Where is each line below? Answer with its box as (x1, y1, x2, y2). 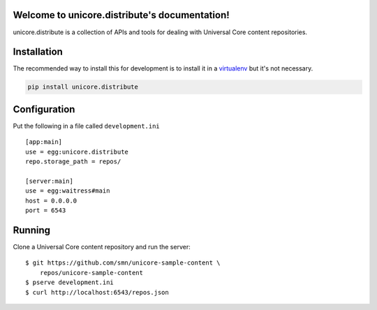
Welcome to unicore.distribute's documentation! (13, 9, 230, 21)
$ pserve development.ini (25, 279, 114, 286)
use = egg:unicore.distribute (25, 147, 129, 156)
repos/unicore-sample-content (39, 269, 143, 276)
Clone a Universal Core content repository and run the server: (13, 242, 191, 251)
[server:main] (25, 177, 73, 185)
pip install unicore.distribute (27, 83, 139, 91)
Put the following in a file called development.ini (13, 121, 160, 130)
